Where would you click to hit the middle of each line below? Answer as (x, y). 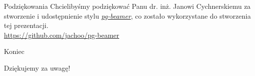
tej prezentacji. (26, 25)
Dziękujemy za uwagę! (37, 67)
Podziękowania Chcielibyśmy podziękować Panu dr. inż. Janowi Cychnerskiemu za (127, 6)
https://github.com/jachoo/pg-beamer (62, 35)
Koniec (14, 51)
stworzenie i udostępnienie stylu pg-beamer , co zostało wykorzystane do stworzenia (127, 15)
